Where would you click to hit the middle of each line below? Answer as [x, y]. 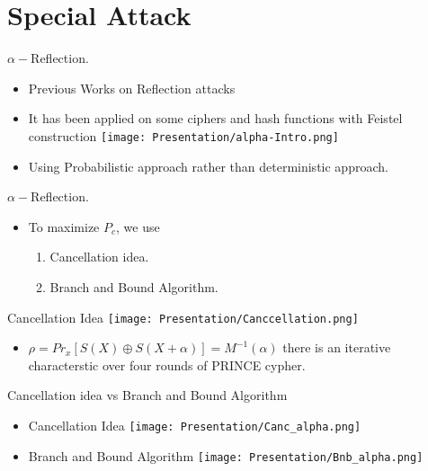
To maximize [64, 226]
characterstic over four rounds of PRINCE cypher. [167, 364]
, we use [138, 226]
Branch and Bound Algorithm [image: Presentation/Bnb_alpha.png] [226, 455]
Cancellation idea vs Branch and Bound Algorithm [147, 395]
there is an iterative [337, 347]
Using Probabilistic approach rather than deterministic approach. [208, 166]
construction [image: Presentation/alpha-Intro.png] [183, 135]
